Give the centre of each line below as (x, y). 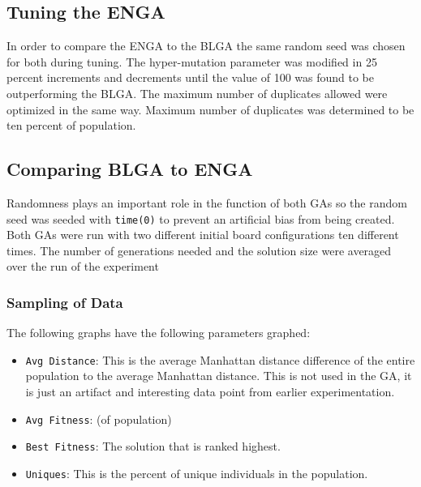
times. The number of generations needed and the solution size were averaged (199, 250)
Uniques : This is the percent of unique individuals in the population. (197, 473)
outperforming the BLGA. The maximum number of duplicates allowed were (197, 93)
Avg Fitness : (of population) (99, 419)
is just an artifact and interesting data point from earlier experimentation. (210, 392)
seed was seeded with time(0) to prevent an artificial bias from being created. (201, 218)
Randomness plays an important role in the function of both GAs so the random (207, 202)
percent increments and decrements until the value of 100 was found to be (190, 77)
